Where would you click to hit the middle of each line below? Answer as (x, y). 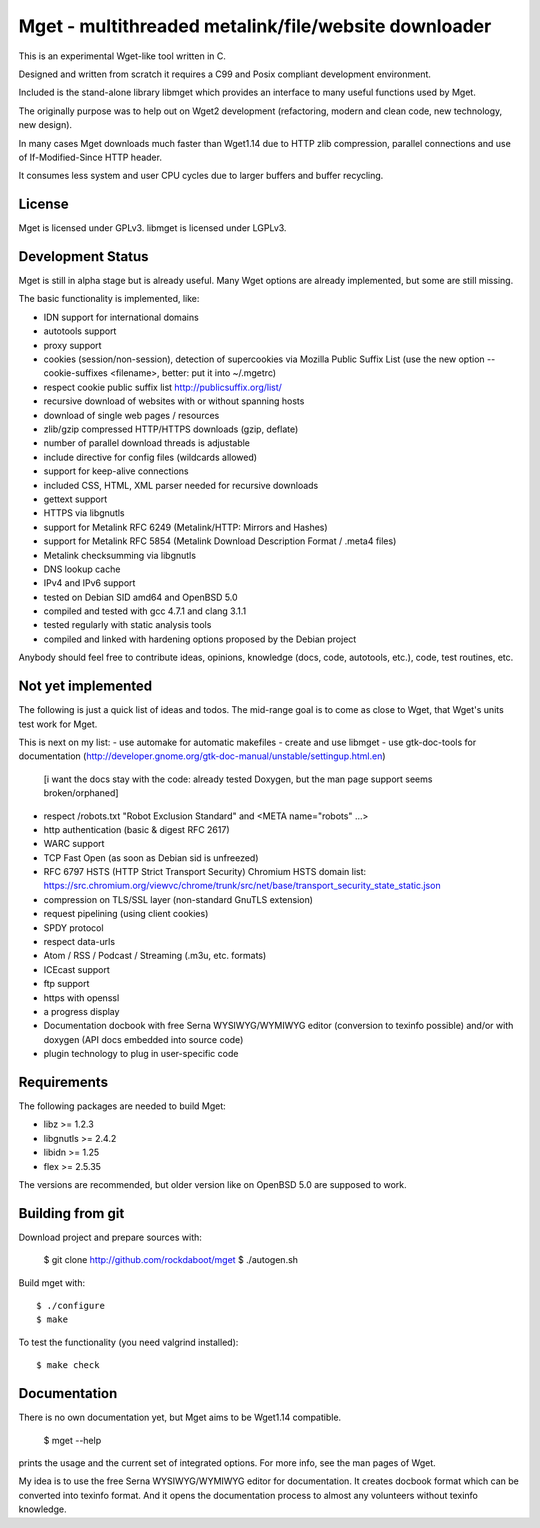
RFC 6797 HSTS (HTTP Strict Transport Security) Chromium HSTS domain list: (205, 872)
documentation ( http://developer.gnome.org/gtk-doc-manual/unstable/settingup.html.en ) (202, 756)
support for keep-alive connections (116, 471)
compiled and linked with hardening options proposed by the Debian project (200, 639)
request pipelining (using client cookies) (126, 914)
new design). (45, 125)
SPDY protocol (73, 927)
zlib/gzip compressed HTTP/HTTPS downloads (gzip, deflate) (171, 429)
